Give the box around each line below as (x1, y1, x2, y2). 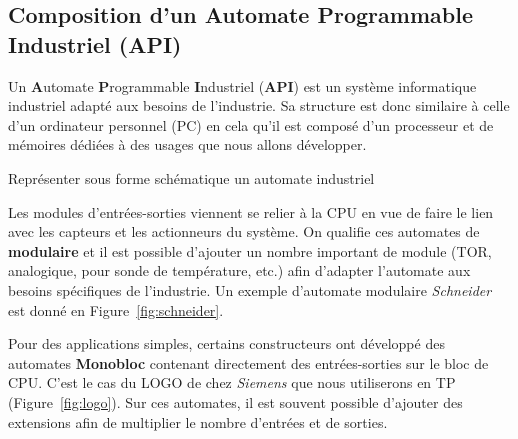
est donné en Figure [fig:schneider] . (8, 299, 224, 320)
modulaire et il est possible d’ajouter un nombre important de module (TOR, (8, 240, 492, 261)
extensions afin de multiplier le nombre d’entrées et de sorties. (8, 411, 388, 432)
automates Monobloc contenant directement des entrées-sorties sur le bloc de (8, 352, 489, 373)
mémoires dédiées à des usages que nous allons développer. (8, 134, 367, 155)
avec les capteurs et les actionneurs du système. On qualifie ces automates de (8, 221, 480, 242)
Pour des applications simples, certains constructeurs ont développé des (8, 333, 445, 354)
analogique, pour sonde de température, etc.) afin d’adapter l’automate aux (8, 260, 471, 281)
